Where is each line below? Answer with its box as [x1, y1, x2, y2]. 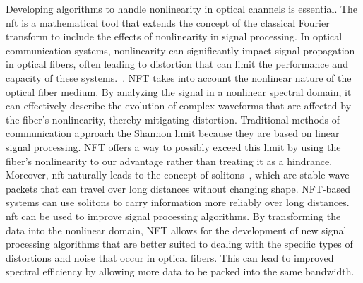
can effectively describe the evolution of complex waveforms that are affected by [6, 98, 352, 113]
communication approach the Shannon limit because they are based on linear [6, 126, 340, 140]
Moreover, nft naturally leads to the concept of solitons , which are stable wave [6, 167, 350, 182]
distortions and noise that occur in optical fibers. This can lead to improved [6, 250, 334, 265]
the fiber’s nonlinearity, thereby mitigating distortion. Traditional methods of [6, 112, 340, 126]
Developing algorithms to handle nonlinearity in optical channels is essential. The [6, 1, 358, 16]
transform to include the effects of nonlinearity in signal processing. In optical [6, 29, 343, 44]
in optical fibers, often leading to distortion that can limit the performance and [6, 56, 348, 71]
